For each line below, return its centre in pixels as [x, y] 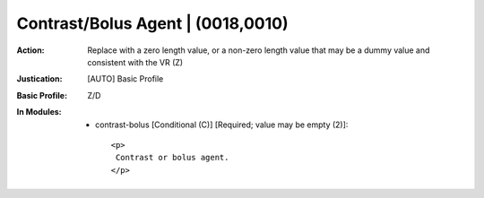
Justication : [39, 79]
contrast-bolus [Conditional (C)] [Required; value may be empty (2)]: [222, 125]
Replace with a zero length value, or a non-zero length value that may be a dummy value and [259, 50]
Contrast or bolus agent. [172, 158]
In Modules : [39, 112]
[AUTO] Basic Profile [125, 79]
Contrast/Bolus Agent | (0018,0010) [152, 23]
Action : [30, 50]
